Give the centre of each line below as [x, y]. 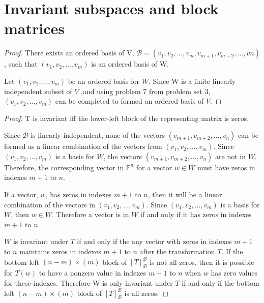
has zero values [234, 272]
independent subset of [38, 91]
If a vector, [21, 194]
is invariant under [40, 241]
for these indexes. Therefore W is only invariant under [89, 282]
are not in [230, 156]
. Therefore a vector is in [91, 214]
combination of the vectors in [50, 204]
